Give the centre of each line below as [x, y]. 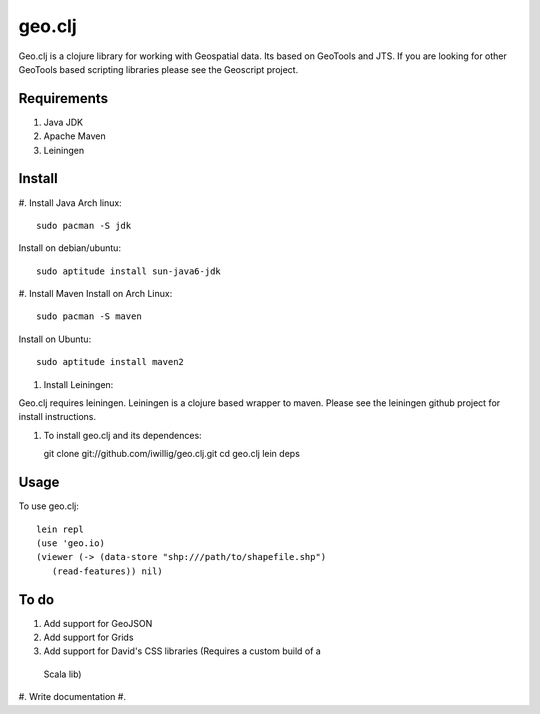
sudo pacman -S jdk [84, 225]
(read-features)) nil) [107, 571]
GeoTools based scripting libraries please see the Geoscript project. [158, 69]
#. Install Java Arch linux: [70, 202]
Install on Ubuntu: [55, 339]
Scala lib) [62, 674]
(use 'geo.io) [70, 543]
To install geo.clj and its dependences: [122, 435]
